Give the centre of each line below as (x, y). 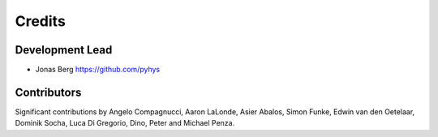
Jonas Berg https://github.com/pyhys (98, 70)
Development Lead (64, 50)
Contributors (48, 92)
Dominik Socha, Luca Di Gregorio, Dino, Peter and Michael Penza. (125, 123)
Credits (41, 21)
